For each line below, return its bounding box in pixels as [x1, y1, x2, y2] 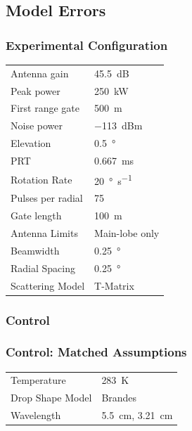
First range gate [11, 101, 79, 115]
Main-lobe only [94, 226, 160, 240]
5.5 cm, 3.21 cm [101, 408, 173, 423]
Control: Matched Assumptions [6, 343, 187, 361]
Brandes [101, 390, 137, 405]
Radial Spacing [11, 260, 75, 275]
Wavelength [11, 408, 61, 423]
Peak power [11, 83, 60, 98]
